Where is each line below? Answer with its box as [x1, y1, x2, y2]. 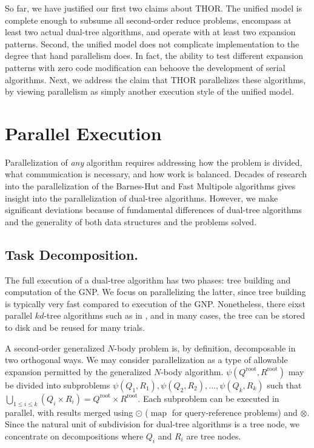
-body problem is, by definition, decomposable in [114, 341, 296, 354]
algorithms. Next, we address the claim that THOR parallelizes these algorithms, [5, 73, 306, 86]
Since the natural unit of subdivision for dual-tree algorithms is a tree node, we [5, 418, 299, 430]
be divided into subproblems [5, 378, 110, 391]
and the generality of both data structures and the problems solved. [5, 215, 257, 228]
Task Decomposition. [5, 245, 139, 263]
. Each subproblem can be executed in [138, 392, 279, 404]
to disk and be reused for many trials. [5, 321, 145, 334]
